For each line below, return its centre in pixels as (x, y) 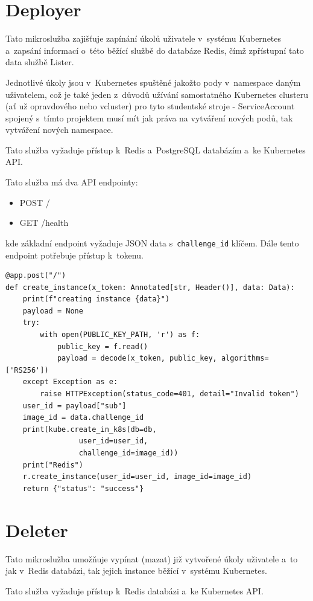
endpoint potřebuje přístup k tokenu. (74, 255)
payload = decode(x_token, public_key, (137, 358)
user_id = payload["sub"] (74, 406)
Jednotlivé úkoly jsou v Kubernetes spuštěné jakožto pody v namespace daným (153, 82)
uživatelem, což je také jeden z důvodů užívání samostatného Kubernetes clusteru (157, 94)
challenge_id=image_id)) (128, 453)
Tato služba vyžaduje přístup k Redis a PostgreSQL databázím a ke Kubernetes (156, 149)
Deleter (37, 529)
